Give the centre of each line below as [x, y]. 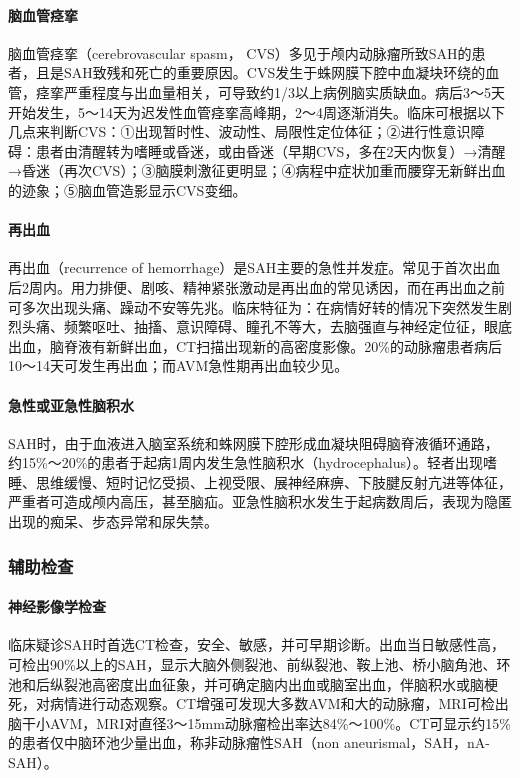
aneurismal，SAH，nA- [417, 742]
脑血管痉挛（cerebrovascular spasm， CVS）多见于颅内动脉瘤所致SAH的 [240, 52]
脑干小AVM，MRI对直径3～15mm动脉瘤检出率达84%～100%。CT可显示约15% [260, 722]
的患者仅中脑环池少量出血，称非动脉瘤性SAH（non [174, 742]
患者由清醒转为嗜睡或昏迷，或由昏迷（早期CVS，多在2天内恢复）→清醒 [270, 150]
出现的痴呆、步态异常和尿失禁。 [113, 521]
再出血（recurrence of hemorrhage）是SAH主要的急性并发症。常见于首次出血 [254, 267]
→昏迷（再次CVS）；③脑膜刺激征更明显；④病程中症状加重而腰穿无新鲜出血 [257, 170]
